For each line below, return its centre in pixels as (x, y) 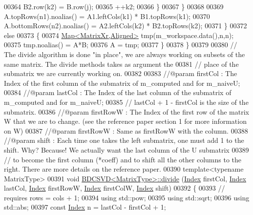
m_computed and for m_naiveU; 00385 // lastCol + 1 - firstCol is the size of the (126, 102)
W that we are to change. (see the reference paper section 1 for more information (125, 121)
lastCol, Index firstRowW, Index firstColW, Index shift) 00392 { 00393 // (115, 188)
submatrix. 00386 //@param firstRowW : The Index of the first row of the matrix (126, 111)
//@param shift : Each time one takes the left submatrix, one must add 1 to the (124, 140)
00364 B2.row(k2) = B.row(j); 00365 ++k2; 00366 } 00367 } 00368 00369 (114, 6)
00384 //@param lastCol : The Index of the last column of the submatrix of (118, 92)
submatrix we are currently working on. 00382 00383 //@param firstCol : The (121, 73)
